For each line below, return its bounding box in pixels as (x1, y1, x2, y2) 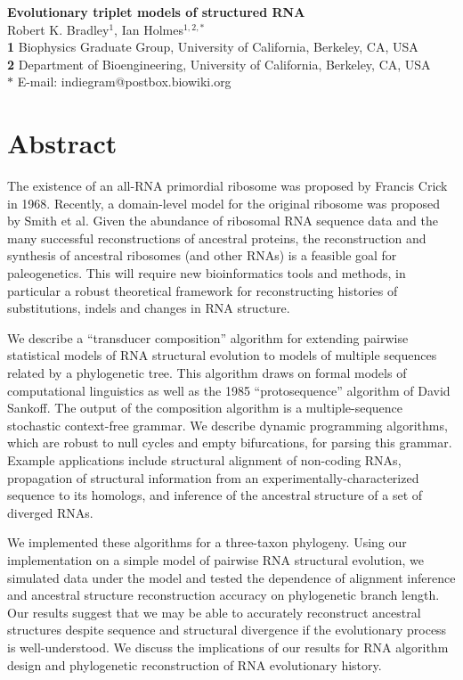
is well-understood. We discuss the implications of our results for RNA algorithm (7, 637, 449, 656)
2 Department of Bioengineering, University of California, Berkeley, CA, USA (7, 54, 431, 73)
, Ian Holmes (114, 20, 183, 38)
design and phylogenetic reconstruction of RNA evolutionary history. (7, 655, 382, 674)
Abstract (7, 125, 118, 161)
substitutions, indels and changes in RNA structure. (7, 299, 290, 317)
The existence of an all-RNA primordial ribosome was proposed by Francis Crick (7, 176, 448, 195)
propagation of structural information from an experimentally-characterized (7, 468, 419, 487)
